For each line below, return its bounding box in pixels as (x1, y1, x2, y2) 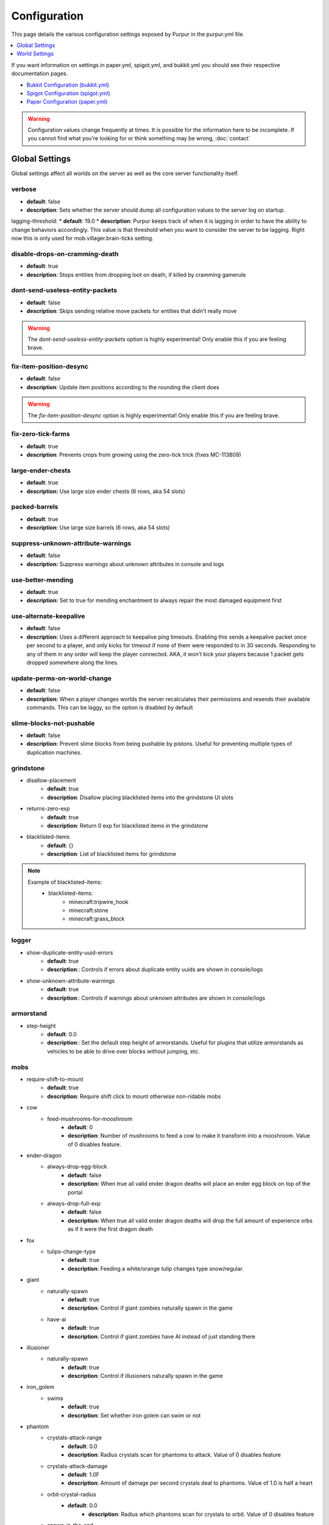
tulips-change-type (47, 1248, 96, 1255)
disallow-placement (26, 777, 76, 784)
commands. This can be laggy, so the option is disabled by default (26, 703, 193, 711)
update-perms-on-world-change (11, 674, 112, 683)
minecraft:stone (69, 906, 109, 914)
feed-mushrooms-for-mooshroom (47, 1115, 133, 1122)
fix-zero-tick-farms (11, 430, 70, 439)
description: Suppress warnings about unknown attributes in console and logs (26, 560, 224, 567)
